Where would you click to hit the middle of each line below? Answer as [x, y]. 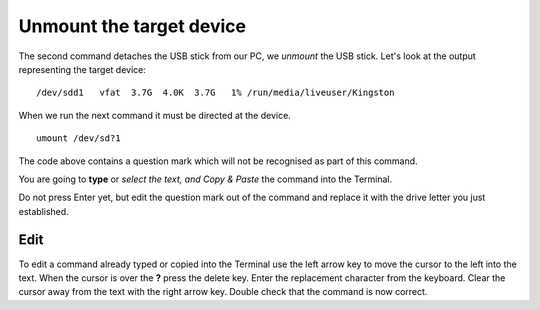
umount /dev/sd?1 [78, 138]
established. [43, 211]
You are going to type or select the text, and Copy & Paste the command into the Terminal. [205, 179]
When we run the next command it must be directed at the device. [155, 115]
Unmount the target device [132, 26]
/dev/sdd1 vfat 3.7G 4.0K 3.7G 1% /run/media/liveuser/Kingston [215, 93]
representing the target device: [82, 69]
